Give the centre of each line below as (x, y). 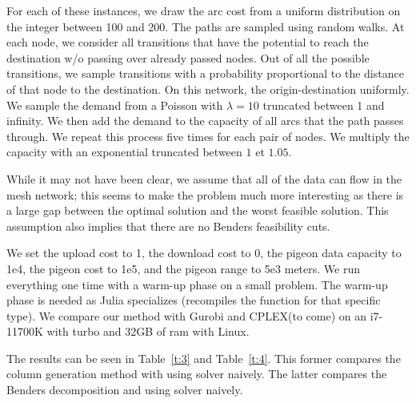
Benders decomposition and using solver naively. (125, 390)
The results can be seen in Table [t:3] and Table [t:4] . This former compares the (204, 358)
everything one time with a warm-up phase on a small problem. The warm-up (197, 284)
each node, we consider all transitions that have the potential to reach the (188, 42)
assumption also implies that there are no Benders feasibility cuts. (168, 226)
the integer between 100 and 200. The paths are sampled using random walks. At (206, 26)
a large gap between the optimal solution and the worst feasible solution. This (198, 210)
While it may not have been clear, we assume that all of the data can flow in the (204, 178)
